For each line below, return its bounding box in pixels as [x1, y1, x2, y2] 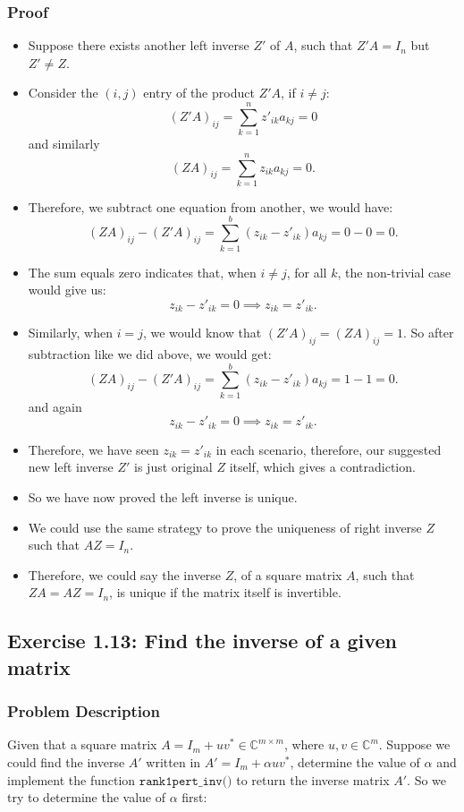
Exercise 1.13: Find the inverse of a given [7, 627, 397, 654]
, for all [286, 262, 327, 281]
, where [283, 735, 325, 754]
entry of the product [143, 83, 255, 102]
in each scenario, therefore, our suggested [215, 440, 442, 458]
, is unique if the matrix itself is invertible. [109, 583, 342, 602]
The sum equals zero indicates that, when [28, 262, 257, 281]
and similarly [28, 134, 100, 153]
